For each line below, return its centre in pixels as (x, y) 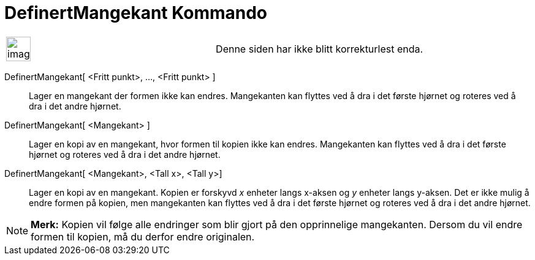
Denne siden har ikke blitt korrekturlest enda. (320, 49)
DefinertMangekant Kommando (136, 13)
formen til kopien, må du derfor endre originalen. (143, 236)
